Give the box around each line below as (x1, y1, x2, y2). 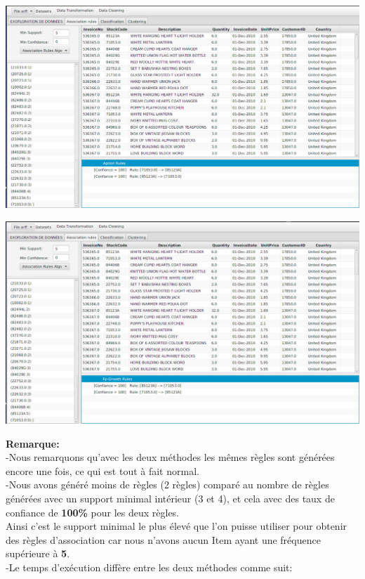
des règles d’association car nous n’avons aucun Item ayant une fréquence (6, 532, 321, 547)
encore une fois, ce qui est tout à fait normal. (6, 463, 199, 478)
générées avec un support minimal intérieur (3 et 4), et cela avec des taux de (6, 490, 335, 505)
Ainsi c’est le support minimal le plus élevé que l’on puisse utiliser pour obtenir (6, 519, 347, 533)
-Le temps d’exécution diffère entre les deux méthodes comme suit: (6, 559, 293, 574)
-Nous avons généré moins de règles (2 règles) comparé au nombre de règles (6, 477, 329, 492)
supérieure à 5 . (6, 546, 70, 561)
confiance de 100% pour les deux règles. (6, 505, 180, 519)
